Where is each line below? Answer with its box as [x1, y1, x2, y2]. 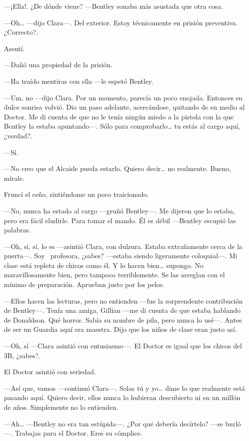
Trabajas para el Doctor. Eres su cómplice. [15, 428, 142, 438]
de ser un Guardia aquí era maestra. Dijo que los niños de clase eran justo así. [4, 324, 237, 334]
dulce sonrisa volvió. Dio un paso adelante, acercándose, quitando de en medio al [4, 102, 245, 112]
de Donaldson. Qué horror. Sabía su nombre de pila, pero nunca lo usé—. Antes [4, 314, 242, 325]
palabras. [4, 225, 31, 235]
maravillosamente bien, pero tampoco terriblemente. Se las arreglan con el [4, 269, 225, 280]
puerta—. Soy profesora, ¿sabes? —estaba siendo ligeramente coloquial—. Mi [4, 250, 237, 261]
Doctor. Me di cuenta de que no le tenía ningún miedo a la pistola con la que [4, 111, 234, 121]
